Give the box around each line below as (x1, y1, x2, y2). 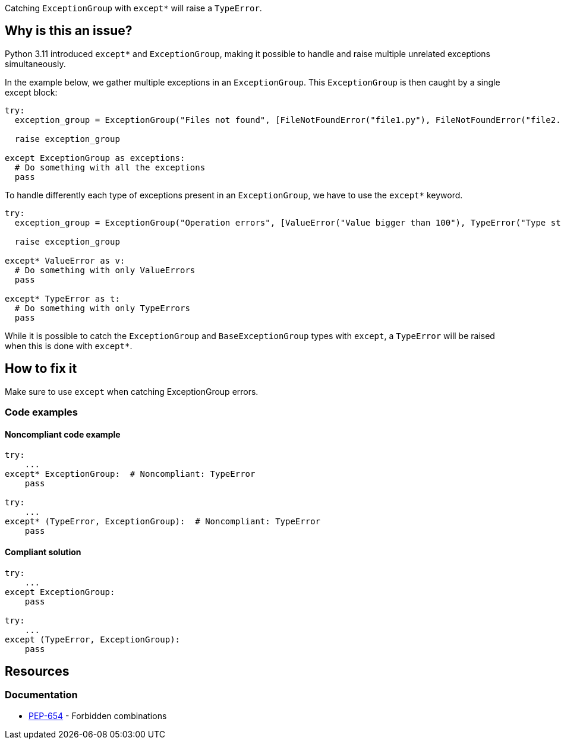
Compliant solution (5, 546, 81, 557)
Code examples (5, 406, 78, 419)
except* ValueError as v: (5, 255, 125, 265)
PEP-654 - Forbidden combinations (29, 710, 167, 721)
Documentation (5, 689, 78, 701)
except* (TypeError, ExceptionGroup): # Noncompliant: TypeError (5, 517, 321, 527)
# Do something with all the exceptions (14, 162, 206, 172)
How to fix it (5, 361, 77, 376)
